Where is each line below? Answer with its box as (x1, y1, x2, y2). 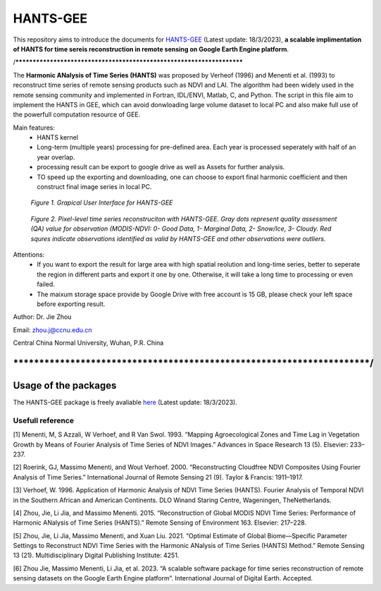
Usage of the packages (13, 379, 117, 391)
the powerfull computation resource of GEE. (13, 110, 141, 119)
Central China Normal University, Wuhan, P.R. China (13, 339, 164, 347)
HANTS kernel (37, 133, 79, 142)
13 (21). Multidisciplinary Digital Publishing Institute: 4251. (13, 551, 180, 560)
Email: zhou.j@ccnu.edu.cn (13, 325, 92, 334)
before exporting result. (37, 300, 106, 308)
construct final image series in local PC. (37, 183, 152, 191)
